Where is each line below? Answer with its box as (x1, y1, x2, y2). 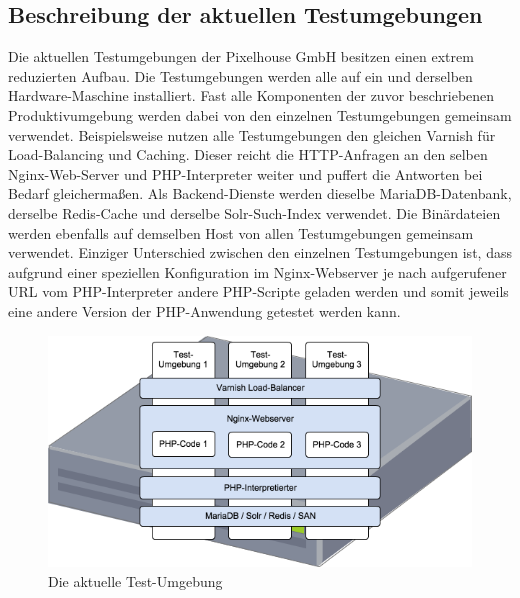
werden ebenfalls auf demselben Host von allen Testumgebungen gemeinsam (8, 222, 474, 243)
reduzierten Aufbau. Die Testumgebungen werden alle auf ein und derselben (8, 65, 473, 86)
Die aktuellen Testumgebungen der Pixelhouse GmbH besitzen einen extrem (8, 46, 474, 67)
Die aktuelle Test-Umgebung (48, 570, 223, 591)
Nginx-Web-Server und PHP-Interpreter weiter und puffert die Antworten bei (8, 163, 483, 184)
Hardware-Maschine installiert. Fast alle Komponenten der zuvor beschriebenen (8, 85, 495, 106)
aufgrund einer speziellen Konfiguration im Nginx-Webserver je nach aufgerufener (8, 261, 507, 282)
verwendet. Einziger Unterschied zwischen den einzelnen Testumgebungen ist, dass (8, 242, 512, 263)
